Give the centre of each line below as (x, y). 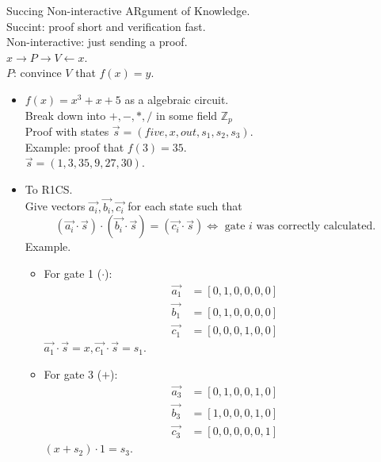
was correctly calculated (314, 227)
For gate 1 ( (73, 273)
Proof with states (67, 131)
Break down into (65, 115)
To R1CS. (49, 189)
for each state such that (185, 206)
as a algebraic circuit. (177, 99)
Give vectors (55, 206)
